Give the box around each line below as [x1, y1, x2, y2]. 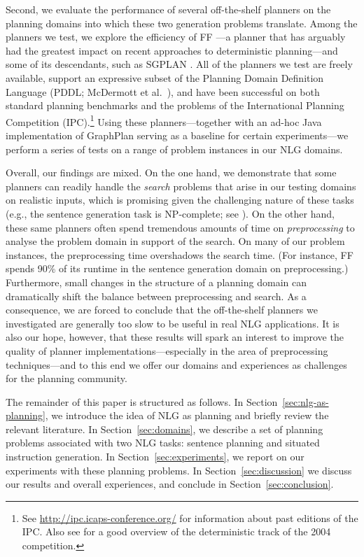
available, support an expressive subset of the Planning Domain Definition [6, 70, 324, 85]
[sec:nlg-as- [282, 394, 329, 409]
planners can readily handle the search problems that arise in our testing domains [6, 178, 356, 193]
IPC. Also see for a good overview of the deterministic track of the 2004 [22, 524, 331, 539]
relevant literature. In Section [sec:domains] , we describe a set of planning [6, 421, 323, 436]
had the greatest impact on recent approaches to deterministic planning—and [6, 43, 338, 57]
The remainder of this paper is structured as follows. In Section [6, 394, 278, 409]
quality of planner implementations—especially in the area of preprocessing [6, 343, 328, 358]
